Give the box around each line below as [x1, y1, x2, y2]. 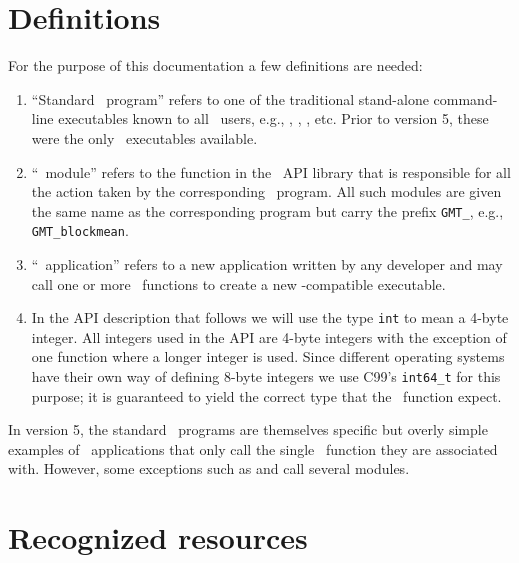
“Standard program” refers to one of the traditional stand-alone [31, 88, 429, 109]
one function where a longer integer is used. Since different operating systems [31, 346, 505, 367]
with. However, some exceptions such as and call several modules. [8, 458, 410, 479]
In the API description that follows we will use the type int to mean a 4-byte [31, 307, 509, 328]
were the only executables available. [31, 127, 258, 148]
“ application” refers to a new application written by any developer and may [31, 254, 503, 274]
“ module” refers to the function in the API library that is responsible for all [31, 161, 511, 182]
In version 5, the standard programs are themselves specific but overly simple [8, 419, 488, 440]
